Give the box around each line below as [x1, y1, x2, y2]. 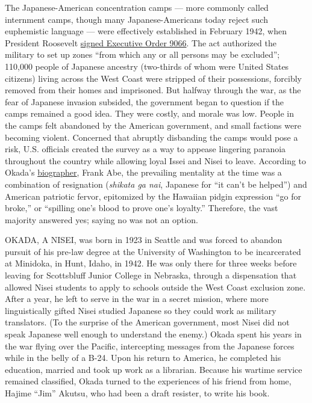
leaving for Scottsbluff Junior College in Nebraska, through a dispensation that [5, 269, 297, 281]
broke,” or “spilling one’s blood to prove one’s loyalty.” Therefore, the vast [5, 202, 278, 214]
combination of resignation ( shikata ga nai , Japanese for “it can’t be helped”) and [5, 177, 307, 190]
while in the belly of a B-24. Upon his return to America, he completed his [5, 351, 281, 364]
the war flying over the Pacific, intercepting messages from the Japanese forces [5, 339, 295, 352]
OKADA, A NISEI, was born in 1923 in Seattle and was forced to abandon [5, 233, 282, 246]
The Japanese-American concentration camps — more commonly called [5, 1, 269, 13]
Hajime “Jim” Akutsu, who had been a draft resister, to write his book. [5, 387, 270, 399]
